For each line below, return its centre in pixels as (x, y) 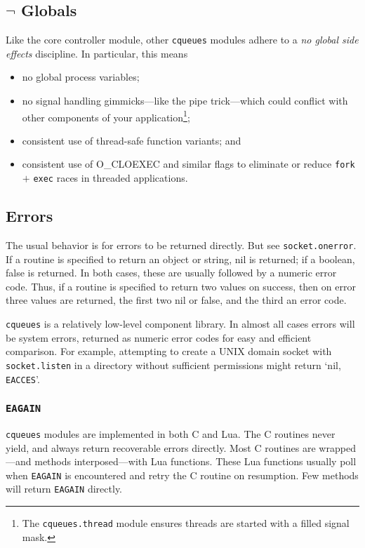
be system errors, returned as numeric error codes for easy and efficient (159, 337)
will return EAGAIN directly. (64, 489)
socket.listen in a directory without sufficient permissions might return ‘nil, (173, 365)
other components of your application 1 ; (106, 116)
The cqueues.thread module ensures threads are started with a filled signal (186, 523)
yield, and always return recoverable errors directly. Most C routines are (161, 447)
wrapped (337, 447)
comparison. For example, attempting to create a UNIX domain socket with (169, 351)
